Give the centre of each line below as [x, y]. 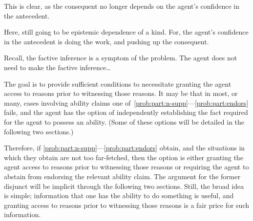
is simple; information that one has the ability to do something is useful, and [119, 195]
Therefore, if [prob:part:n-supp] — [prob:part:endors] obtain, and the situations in [125, 148]
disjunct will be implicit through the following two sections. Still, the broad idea [124, 186]
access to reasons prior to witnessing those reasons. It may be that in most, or [121, 93]
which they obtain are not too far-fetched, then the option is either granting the [124, 157]
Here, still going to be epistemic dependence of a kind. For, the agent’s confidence [126, 32]
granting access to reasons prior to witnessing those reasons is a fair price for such [126, 205]
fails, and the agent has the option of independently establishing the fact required [126, 112]
